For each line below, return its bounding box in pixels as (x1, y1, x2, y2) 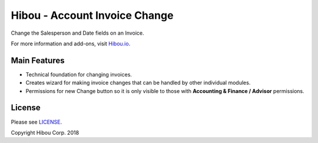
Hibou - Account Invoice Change (11, 9, 174, 22)
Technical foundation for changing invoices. (25, 71, 132, 78)
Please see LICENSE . (11, 118, 62, 125)
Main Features (11, 55, 65, 65)
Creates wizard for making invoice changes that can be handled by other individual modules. (25, 79, 251, 87)
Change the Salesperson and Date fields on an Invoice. (11, 29, 144, 36)
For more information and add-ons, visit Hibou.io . (11, 40, 131, 47)
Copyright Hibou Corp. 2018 (11, 129, 79, 136)
